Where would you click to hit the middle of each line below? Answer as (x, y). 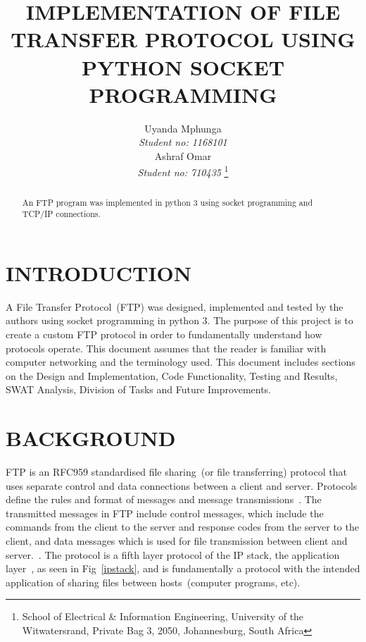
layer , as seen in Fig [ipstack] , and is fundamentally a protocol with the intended (183, 568)
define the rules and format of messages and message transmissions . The (164, 499)
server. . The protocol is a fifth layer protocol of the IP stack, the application (173, 554)
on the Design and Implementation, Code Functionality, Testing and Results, (172, 375)
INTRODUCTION (99, 272)
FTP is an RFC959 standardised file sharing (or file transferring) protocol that (176, 472)
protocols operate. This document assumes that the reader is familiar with (166, 348)
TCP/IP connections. (61, 214)
